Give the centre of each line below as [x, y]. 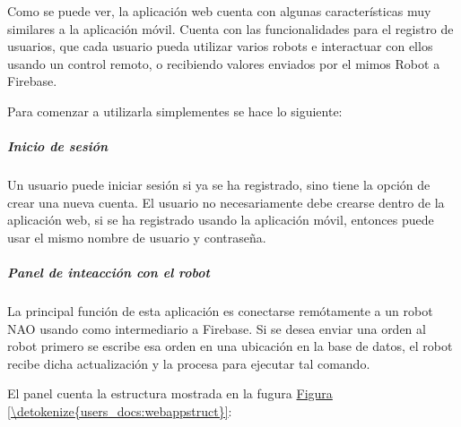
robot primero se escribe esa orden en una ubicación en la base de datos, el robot [230, 346]
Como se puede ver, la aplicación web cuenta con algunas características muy [219, 11]
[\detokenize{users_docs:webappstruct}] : [120, 411]
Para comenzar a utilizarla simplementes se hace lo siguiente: [175, 111]
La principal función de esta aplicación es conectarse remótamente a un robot [220, 311]
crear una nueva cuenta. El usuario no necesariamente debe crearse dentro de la [226, 202]
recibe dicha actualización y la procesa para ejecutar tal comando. [189, 363]
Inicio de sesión [58, 146]
